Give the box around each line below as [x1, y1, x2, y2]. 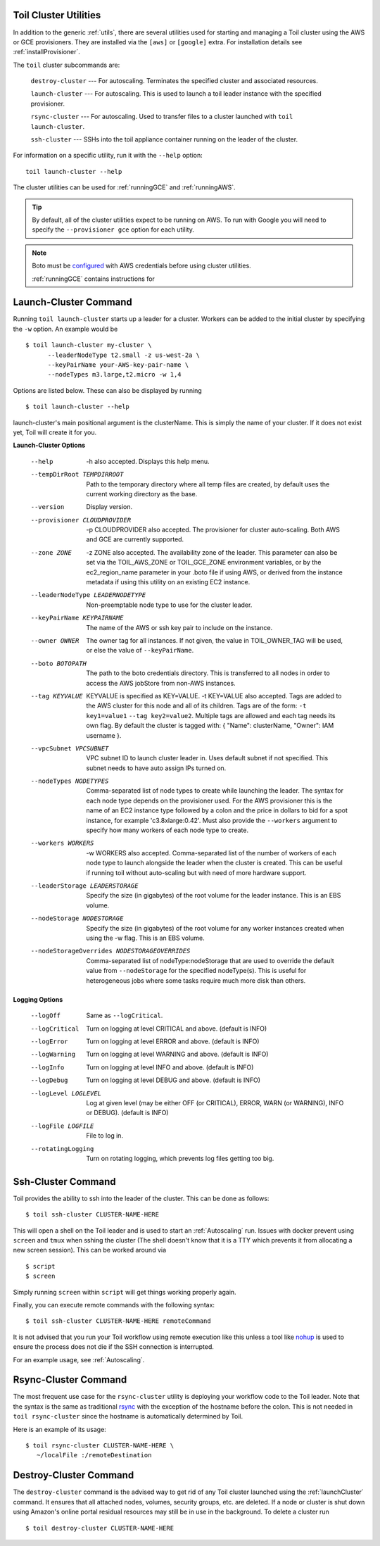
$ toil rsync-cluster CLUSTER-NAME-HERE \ [25, 1442, 175, 1450]
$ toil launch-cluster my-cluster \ [25, 341, 152, 349]
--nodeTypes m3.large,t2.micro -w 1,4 [47, 370, 182, 379]
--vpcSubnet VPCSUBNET [30, 744, 109, 753]
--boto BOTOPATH [30, 659, 87, 667]
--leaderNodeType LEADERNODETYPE [30, 591, 146, 599]
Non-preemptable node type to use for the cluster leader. [86, 601, 253, 609]
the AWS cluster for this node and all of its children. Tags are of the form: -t [86, 701, 307, 710]
